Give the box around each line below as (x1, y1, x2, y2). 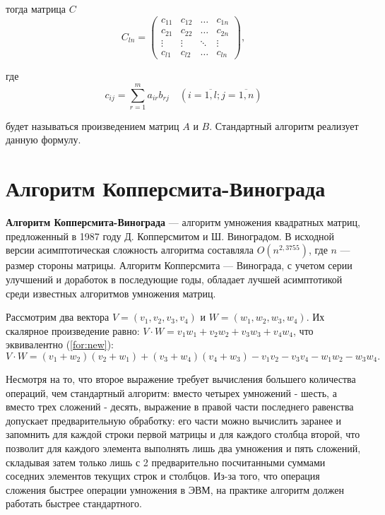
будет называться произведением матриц (6, 118, 179, 133)
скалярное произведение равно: (6, 323, 140, 338)
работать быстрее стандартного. (6, 496, 142, 511)
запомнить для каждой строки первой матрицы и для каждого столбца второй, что (6, 427, 360, 442)
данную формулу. (6, 132, 81, 147)
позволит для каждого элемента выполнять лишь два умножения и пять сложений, (6, 440, 361, 455)
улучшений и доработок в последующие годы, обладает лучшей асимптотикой (6, 271, 343, 286)
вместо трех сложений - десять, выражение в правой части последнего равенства (6, 399, 354, 414)
